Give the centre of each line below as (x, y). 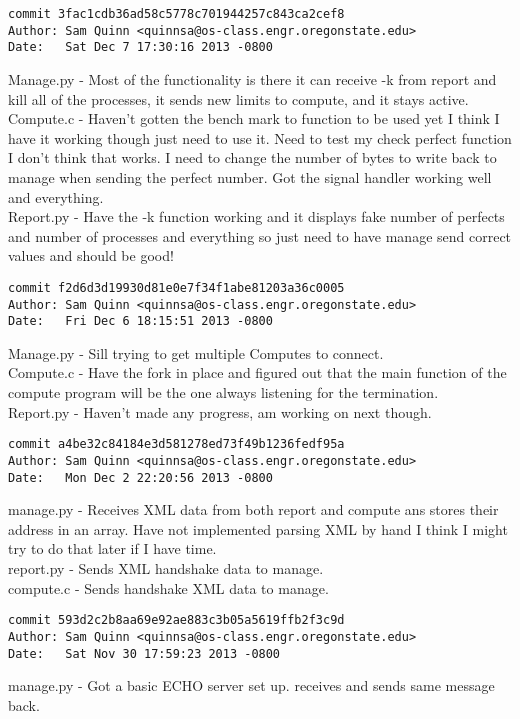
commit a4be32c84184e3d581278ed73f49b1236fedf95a (176, 444)
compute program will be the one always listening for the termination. (223, 392)
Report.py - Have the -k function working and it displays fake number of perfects (256, 216)
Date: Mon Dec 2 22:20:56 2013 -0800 (140, 477)
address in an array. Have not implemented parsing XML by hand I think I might (258, 528)
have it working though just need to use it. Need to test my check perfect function (260, 137)
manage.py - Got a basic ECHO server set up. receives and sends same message (251, 685)
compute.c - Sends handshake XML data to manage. (168, 587)
